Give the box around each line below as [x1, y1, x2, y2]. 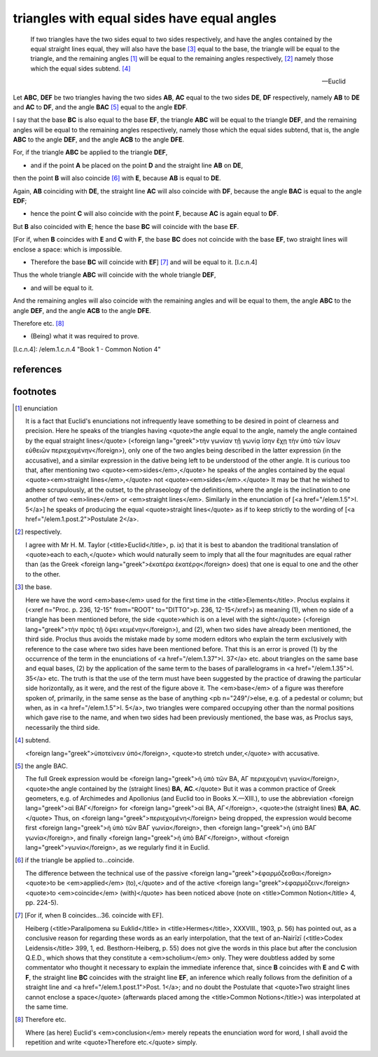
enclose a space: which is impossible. [13, 245, 122, 254]
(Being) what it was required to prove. [30, 332, 139, 340]
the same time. [25, 1002, 69, 1011]
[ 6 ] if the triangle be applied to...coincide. [15, 856, 134, 864]
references [13, 363, 62, 375]
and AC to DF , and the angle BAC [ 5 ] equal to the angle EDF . [13, 102, 188, 111]
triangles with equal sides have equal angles [13, 11, 276, 26]
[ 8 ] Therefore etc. [15, 1016, 66, 1024]
